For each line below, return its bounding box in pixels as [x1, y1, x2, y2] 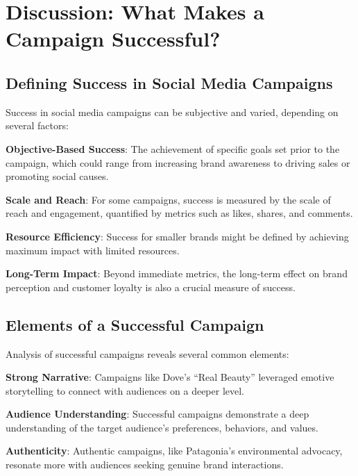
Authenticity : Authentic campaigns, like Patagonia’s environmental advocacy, [6, 443, 343, 458]
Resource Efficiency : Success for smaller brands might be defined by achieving [6, 229, 349, 243]
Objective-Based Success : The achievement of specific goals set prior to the [6, 141, 340, 156]
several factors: [6, 118, 69, 133]
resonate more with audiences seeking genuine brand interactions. [6, 457, 284, 472]
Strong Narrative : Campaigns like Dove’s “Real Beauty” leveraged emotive [6, 370, 334, 384]
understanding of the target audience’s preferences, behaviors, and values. [6, 420, 318, 434]
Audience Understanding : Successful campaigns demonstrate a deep [6, 407, 309, 421]
